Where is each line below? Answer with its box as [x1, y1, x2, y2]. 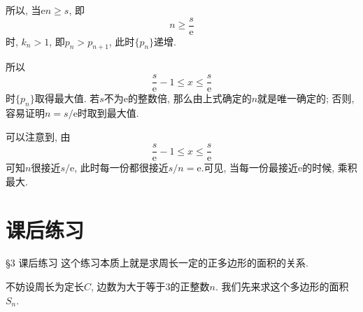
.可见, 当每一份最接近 [201, 160, 299, 175]
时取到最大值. [77, 105, 139, 120]
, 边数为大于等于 [91, 279, 166, 294]
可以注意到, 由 [6, 129, 71, 143]
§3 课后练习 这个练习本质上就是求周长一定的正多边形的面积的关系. [6, 255, 309, 270]
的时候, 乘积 [302, 160, 357, 175]
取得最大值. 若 [34, 91, 100, 106]
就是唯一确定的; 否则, [257, 91, 355, 106]
